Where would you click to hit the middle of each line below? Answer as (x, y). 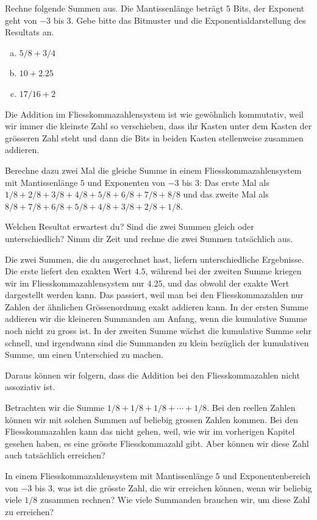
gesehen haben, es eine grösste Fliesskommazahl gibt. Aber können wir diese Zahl (157, 443)
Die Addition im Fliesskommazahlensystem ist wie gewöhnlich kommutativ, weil (154, 114)
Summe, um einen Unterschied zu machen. (84, 354)
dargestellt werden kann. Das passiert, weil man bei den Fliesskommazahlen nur (154, 295)
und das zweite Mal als (226, 194)
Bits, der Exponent (269, 8)
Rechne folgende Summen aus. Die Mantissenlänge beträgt (114, 8)
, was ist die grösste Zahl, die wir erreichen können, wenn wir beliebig (182, 487)
